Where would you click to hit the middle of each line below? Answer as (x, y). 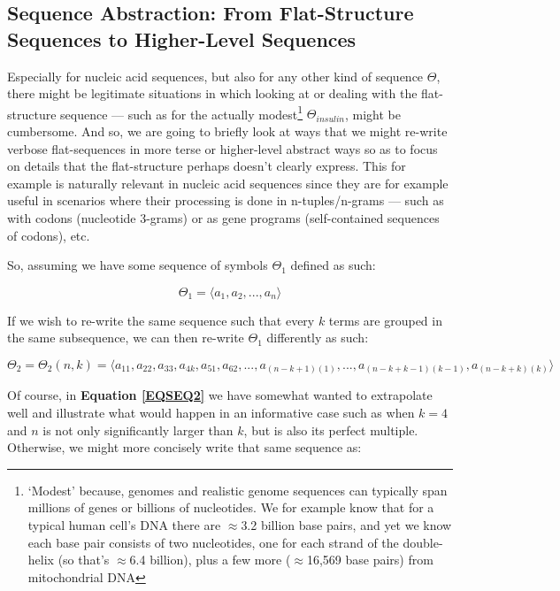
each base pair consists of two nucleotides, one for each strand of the (213, 542)
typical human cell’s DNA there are (124, 525)
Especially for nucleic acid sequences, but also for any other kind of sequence (215, 76)
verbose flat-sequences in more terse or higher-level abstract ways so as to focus (222, 148)
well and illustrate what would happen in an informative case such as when (211, 413)
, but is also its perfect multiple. (331, 430)
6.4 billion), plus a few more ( (210, 560)
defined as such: (333, 265)
